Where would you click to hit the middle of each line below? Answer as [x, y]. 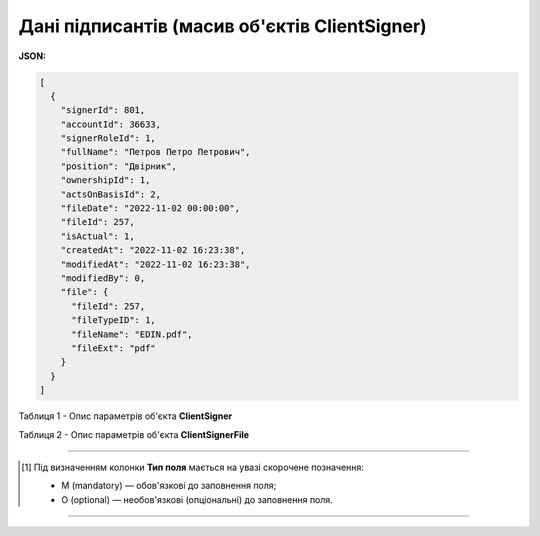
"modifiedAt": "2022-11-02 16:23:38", [155, 264]
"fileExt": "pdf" [114, 348]
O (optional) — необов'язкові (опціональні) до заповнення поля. [197, 499]
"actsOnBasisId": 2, [111, 194]
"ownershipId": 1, [105, 180]
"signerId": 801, [103, 110]
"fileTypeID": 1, [114, 320]
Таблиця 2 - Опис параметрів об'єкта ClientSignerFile [134, 434]
